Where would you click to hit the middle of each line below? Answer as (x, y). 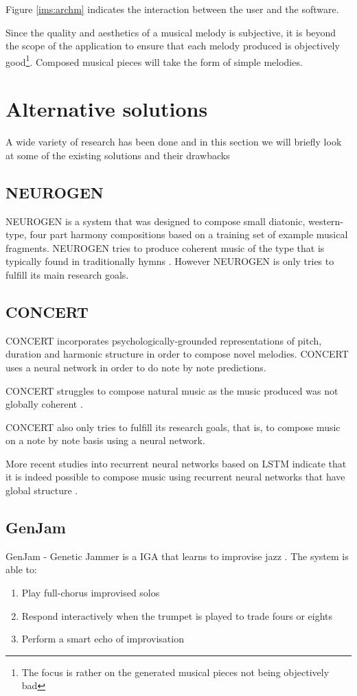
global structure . (42, 490)
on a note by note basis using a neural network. (105, 440)
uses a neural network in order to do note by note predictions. (136, 367)
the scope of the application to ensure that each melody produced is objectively (173, 46)
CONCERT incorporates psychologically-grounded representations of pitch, (164, 340)
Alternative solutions (107, 109)
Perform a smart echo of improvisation (103, 639)
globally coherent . (44, 404)
